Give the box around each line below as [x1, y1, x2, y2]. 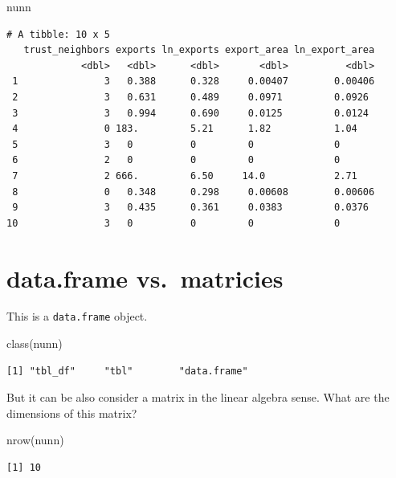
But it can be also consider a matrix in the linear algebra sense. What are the [6, 389, 390, 406]
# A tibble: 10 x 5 [6, 28, 110, 40]
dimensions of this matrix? [6, 404, 137, 421]
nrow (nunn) [6, 431, 64, 448]
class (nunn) [6, 335, 63, 352]
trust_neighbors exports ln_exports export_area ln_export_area [23, 44, 375, 56]
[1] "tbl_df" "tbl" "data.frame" [6, 365, 248, 377]
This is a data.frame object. [6, 308, 148, 325]
